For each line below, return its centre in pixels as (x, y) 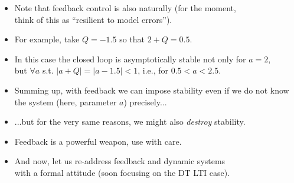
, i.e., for (153, 70)
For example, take (47, 39)
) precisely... (145, 102)
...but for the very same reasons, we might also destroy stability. (130, 122)
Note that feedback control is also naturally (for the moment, (125, 8)
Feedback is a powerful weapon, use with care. (98, 141)
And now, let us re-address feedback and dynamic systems (120, 161)
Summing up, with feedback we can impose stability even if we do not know (152, 90)
